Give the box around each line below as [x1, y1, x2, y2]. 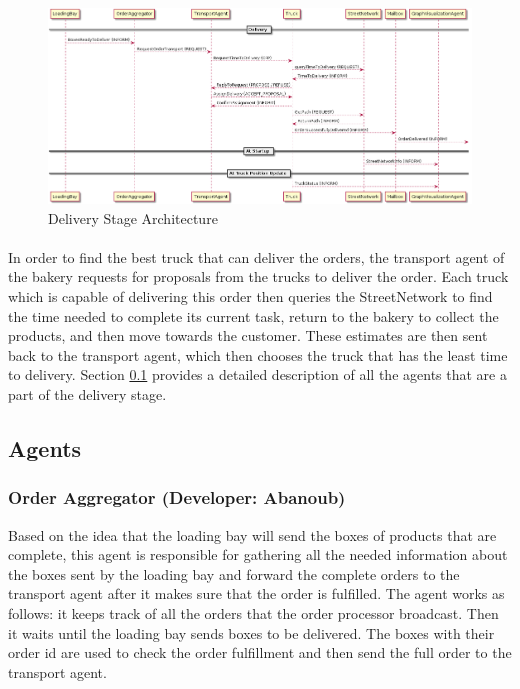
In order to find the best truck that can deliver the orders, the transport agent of [8, 246, 505, 267]
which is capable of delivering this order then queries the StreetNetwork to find [8, 286, 493, 306]
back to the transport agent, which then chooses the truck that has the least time [8, 344, 508, 365]
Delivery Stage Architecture [48, 207, 218, 228]
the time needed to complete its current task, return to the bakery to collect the [8, 305, 499, 326]
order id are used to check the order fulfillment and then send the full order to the [8, 642, 512, 663]
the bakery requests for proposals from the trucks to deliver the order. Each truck [8, 266, 509, 287]
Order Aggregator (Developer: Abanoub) [8, 485, 346, 510]
